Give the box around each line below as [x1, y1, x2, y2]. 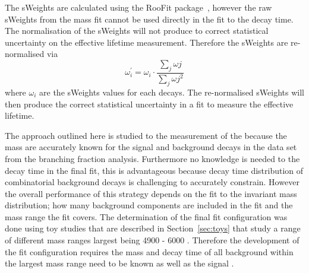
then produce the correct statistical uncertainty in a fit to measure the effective [5, 97, 294, 110]
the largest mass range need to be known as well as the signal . [5, 257, 234, 269]
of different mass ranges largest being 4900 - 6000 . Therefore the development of [5, 234, 299, 246]
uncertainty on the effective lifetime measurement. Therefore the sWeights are [5, 36, 288, 48]
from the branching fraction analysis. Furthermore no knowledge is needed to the [5, 152, 300, 164]
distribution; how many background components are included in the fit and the [5, 199, 293, 211]
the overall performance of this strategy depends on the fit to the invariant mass [5, 187, 297, 199]
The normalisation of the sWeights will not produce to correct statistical [5, 24, 269, 37]
